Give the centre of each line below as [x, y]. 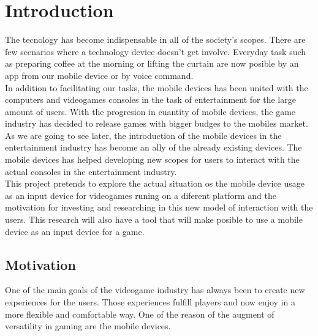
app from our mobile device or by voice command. [99, 75]
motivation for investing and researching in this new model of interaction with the [159, 207]
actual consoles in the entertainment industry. [91, 171]
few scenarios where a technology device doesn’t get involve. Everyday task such [156, 51]
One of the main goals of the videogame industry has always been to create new [155, 290]
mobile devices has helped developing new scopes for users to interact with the [152, 159]
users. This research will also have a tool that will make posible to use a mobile [154, 219]
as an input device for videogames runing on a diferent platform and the [141, 195]
